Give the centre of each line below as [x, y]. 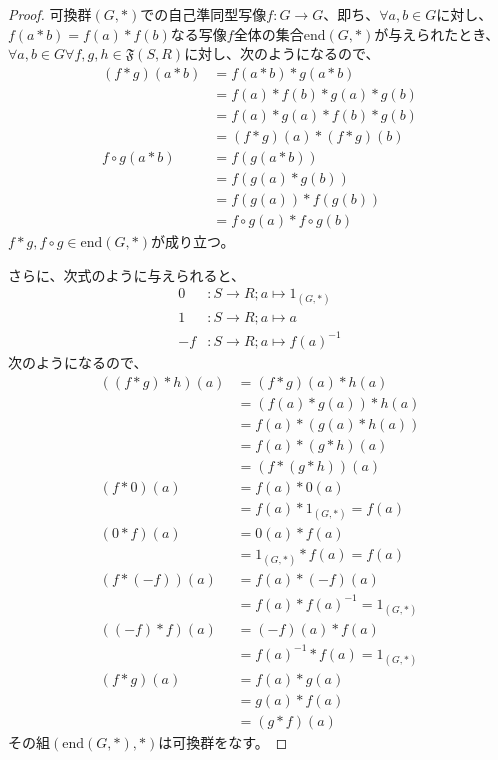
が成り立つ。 [193, 241]
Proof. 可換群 [50, 14]
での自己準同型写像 [203, 14]
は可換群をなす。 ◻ [223, 741]
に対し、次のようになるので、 [282, 53]
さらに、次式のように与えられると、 [127, 274]
